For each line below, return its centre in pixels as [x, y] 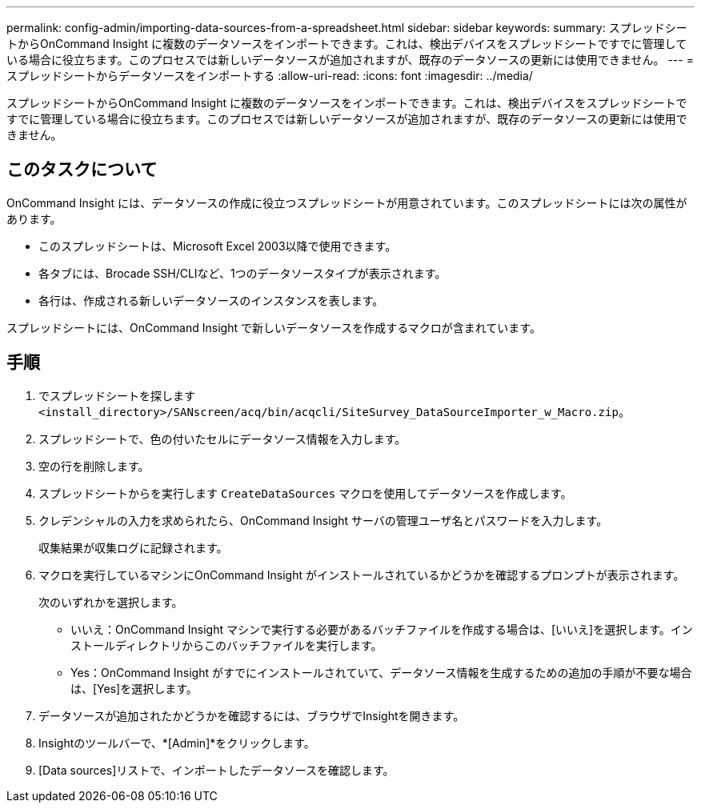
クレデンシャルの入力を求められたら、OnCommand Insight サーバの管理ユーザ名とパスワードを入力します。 [323, 520]
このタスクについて [82, 170]
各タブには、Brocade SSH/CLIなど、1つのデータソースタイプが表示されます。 [242, 273]
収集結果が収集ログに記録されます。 [133, 547]
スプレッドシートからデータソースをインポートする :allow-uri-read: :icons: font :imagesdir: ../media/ [270, 76]
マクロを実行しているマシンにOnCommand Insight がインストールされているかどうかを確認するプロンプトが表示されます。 [362, 575]
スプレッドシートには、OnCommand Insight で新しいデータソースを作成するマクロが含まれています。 [274, 327]
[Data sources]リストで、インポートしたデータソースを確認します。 [216, 770]
